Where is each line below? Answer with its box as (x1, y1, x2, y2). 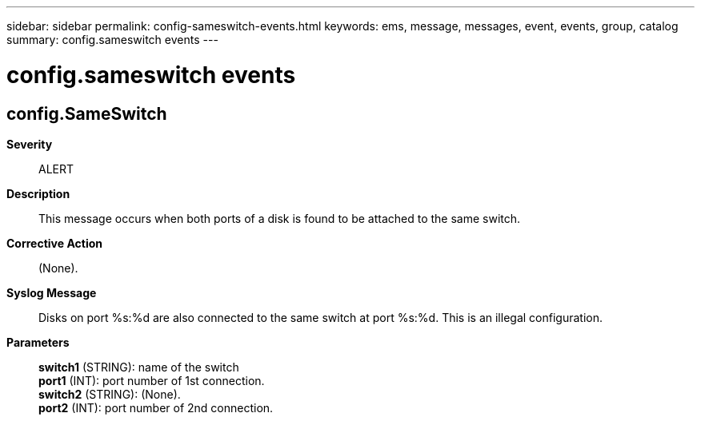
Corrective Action (6, 236, 102, 250)
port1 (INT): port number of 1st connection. (38, 373, 265, 387)
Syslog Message (6, 285, 97, 300)
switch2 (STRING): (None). (38, 387, 181, 401)
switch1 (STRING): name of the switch (38, 359, 239, 374)
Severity (6, 137, 53, 151)
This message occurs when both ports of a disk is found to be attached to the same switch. (38, 211, 521, 225)
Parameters (6, 335, 70, 349)
